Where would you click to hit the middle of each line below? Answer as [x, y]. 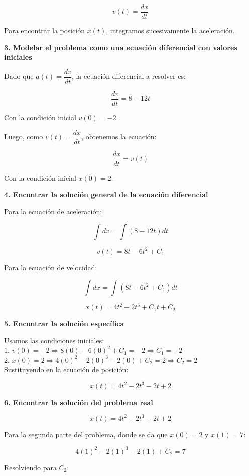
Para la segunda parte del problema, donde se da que [86, 434]
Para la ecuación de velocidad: [51, 267]
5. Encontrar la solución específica [64, 323]
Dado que [19, 76]
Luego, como [24, 137]
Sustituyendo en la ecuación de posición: [66, 370]
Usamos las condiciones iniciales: [54, 340]
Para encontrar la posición [45, 30]
